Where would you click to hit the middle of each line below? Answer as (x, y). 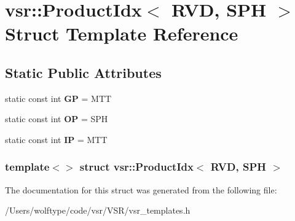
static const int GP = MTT (58, 98)
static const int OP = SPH (57, 119)
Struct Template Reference (122, 33)
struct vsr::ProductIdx (136, 167)
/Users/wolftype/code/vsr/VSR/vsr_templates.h (98, 210)
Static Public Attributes (83, 72)
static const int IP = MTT (56, 139)
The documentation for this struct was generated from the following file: (141, 189)
